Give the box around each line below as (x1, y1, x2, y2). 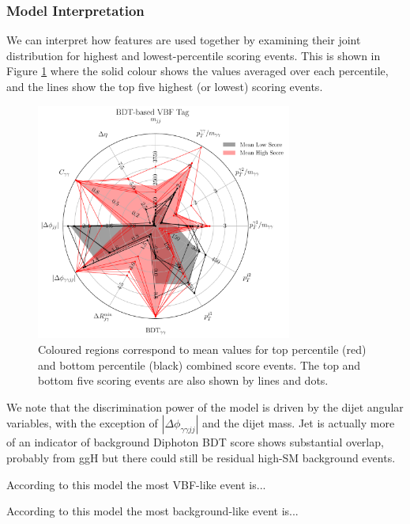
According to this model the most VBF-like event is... (6, 476, 266, 492)
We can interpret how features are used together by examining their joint (6, 32, 361, 48)
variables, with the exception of (6, 415, 158, 431)
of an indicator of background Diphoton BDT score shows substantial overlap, (6, 434, 384, 450)
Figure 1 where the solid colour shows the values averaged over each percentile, (6, 63, 389, 79)
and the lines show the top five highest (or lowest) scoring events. (6, 78, 323, 94)
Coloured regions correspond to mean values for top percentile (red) (38, 340, 367, 357)
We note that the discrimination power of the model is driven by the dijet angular (6, 398, 404, 415)
